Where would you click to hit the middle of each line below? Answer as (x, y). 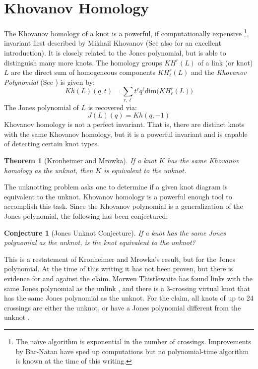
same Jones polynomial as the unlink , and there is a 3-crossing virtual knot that (127, 288)
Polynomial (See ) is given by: (49, 82)
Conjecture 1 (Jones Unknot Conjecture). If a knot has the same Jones (115, 232)
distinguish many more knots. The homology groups (83, 62)
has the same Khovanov (203, 160)
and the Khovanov (219, 72)
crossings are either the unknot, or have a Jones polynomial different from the (123, 307)
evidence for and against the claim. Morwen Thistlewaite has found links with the (128, 278)
